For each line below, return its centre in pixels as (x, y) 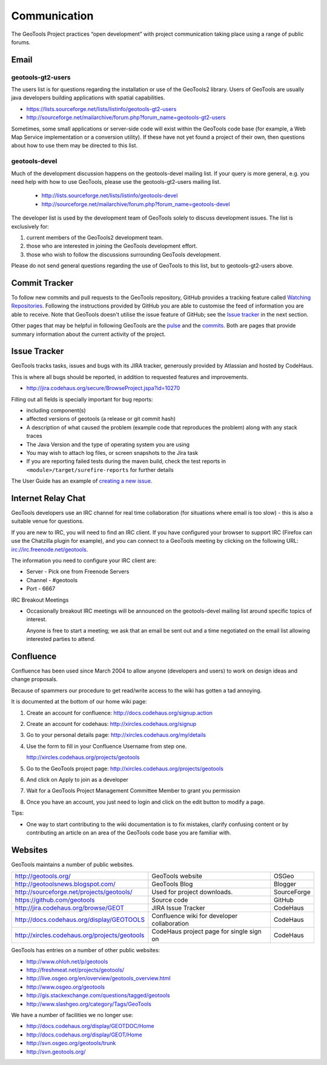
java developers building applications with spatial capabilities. (88, 98)
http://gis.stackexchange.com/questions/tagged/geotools (98, 995)
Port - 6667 (41, 589)
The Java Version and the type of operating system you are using (108, 444)
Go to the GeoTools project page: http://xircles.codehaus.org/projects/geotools (125, 768)
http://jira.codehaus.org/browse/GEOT (69, 908)
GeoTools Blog (172, 884)
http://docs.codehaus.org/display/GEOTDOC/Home (90, 1026)
